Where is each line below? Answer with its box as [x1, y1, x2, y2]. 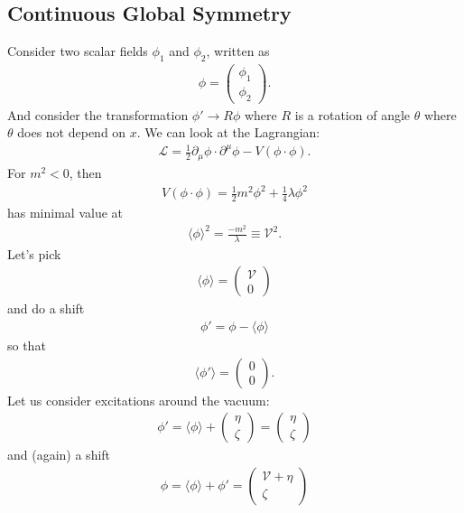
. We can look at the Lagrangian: [136, 123, 320, 142]
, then [69, 163, 102, 182]
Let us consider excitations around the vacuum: [7, 390, 270, 409]
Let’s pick [7, 244, 61, 263]
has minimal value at [7, 202, 124, 221]
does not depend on [17, 123, 126, 142]
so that [7, 336, 46, 355]
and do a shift [7, 299, 85, 318]
